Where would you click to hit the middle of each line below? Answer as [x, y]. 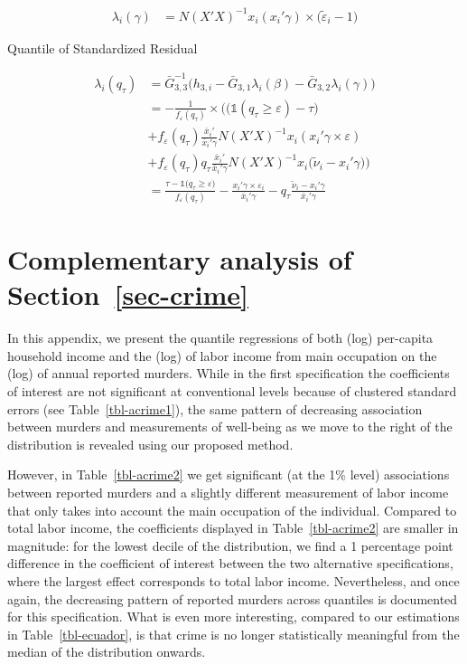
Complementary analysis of [180, 259]
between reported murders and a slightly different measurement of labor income [228, 493]
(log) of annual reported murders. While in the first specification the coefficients [229, 373]
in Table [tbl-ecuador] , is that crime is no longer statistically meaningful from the [233, 634]
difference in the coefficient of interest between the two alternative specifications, [230, 563]
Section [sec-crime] [128, 294]
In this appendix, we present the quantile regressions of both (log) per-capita [220, 338]
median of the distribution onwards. [107, 652]
